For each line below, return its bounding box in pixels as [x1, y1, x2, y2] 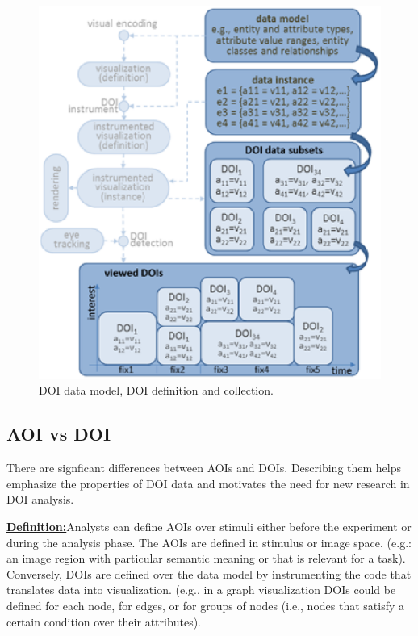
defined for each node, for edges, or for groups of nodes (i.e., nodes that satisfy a [6, 597, 405, 614]
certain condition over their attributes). [6, 613, 201, 630]
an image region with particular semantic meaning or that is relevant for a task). [6, 550, 406, 567]
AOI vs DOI [6, 421, 111, 446]
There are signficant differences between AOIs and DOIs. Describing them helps [6, 459, 402, 476]
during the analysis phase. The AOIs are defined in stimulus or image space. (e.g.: [6, 533, 412, 550]
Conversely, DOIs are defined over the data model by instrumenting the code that [6, 565, 412, 582]
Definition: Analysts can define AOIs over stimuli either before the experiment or [6, 518, 412, 535]
